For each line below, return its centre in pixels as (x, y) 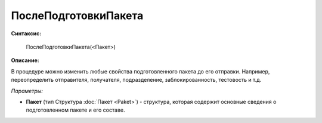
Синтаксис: (26, 33)
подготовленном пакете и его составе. (75, 110)
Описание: (25, 60)
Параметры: (27, 91)
